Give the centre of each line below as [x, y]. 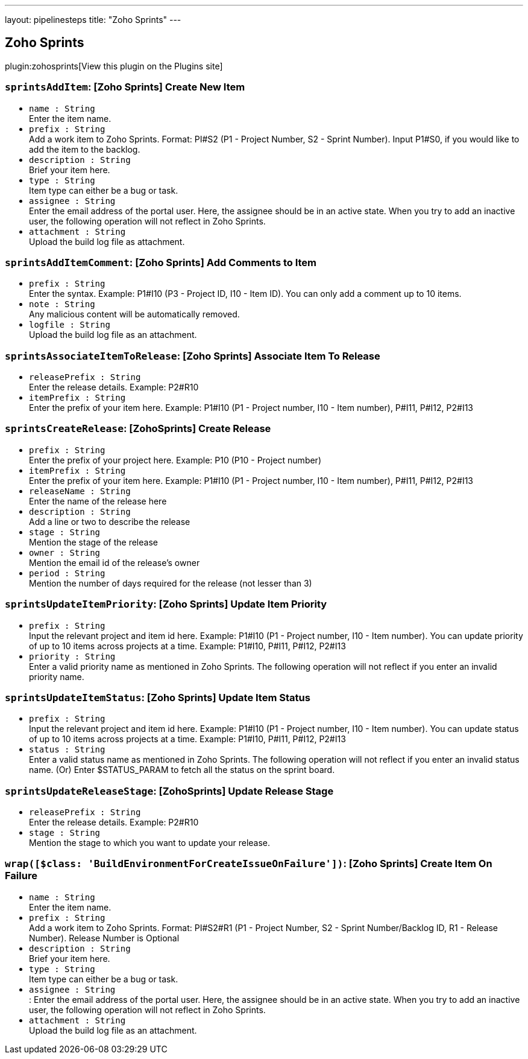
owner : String [65, 552]
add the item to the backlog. [85, 149]
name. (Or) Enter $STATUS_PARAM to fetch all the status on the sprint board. [182, 770]
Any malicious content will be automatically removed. [134, 314]
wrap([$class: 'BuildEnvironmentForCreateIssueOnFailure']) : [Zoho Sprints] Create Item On [249, 864]
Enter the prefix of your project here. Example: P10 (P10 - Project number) [175, 460]
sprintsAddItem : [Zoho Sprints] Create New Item [125, 87]
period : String [67, 573]
